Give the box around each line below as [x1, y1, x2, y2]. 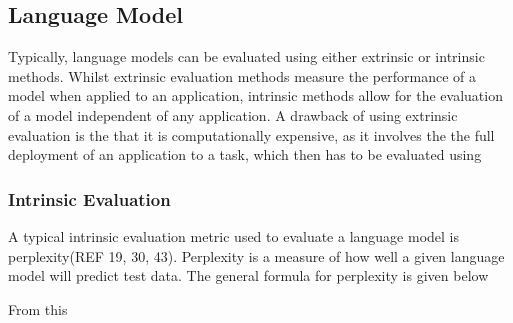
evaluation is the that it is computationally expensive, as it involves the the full [8, 124, 495, 145]
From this [8, 298, 68, 319]
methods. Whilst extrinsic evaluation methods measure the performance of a [8, 65, 476, 86]
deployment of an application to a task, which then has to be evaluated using [8, 144, 482, 165]
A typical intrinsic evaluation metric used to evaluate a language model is [8, 225, 460, 246]
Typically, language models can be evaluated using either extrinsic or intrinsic [8, 46, 485, 67]
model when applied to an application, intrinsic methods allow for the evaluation [8, 85, 503, 106]
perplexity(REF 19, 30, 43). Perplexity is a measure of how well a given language [8, 245, 505, 266]
